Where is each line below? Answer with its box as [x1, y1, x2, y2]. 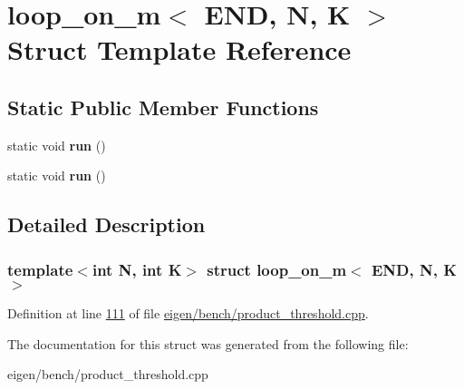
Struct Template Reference [7, 31, 352, 68]
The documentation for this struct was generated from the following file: [7, 334, 409, 353]
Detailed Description [7, 210, 206, 239]
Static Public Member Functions [7, 93, 319, 121]
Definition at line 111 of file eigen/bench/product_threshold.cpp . [7, 303, 369, 322]
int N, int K [92, 258, 182, 280]
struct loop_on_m [207, 258, 347, 280]
